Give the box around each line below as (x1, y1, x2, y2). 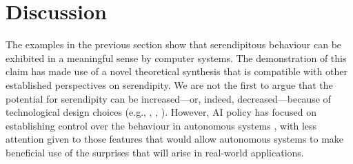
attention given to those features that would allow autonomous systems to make (6, 132, 344, 146)
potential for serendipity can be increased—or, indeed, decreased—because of (6, 91, 331, 105)
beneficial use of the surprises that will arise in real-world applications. (6, 145, 304, 159)
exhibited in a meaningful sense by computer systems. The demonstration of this (6, 50, 347, 65)
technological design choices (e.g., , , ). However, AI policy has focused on (6, 105, 317, 119)
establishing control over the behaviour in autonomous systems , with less (6, 118, 317, 132)
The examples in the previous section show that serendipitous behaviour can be (6, 37, 342, 52)
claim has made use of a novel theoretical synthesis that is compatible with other (6, 64, 347, 79)
